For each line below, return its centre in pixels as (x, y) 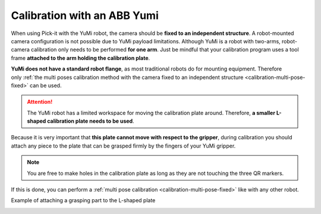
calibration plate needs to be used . (90, 121)
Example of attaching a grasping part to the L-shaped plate (83, 200)
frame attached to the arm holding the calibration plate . (81, 58)
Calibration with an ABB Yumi (85, 15)
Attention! (40, 102)
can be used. (46, 85)
